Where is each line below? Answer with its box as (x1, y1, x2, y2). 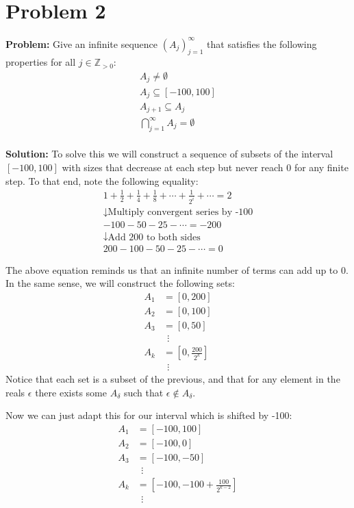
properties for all (5, 55, 76, 69)
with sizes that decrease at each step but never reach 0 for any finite (62, 160, 349, 174)
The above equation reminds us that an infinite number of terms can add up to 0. (5, 262, 349, 277)
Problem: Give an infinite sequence (5, 36, 158, 51)
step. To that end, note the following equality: (5, 173, 199, 188)
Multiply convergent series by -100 (108, 207, 253, 217)
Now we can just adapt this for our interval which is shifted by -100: (5, 408, 292, 422)
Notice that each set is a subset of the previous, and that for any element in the (5, 372, 340, 386)
